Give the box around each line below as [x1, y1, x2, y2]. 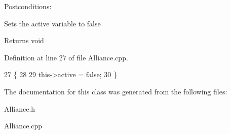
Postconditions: [4, 1, 52, 11]
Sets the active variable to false [4, 18, 101, 28]
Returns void [4, 35, 44, 46]
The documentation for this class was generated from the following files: [4, 86, 227, 96]
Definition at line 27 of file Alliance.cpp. [4, 52, 128, 62]
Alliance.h [4, 103, 35, 114]
